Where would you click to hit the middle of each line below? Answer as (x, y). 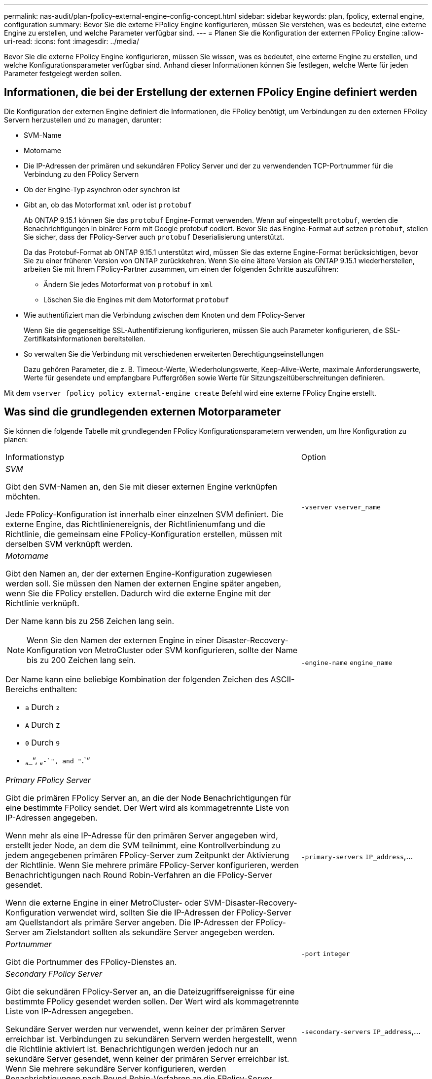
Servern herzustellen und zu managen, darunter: (83, 120)
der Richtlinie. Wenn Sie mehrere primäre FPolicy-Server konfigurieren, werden (152, 865)
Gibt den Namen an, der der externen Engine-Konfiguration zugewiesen (139, 573)
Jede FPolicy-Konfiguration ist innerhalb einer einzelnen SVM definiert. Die (144, 514)
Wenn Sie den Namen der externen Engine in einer (121, 640)
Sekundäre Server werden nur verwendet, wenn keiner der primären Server (145, 1029)
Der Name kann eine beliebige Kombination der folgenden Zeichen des (137, 679)
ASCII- (283, 679)
